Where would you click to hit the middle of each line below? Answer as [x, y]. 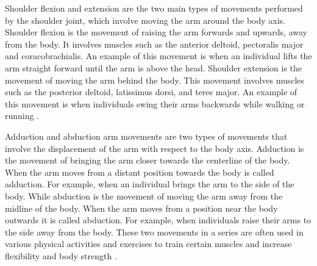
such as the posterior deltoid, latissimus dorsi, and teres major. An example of [151, 92]
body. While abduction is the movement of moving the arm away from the [144, 196]
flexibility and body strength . [61, 255]
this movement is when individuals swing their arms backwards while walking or [155, 103]
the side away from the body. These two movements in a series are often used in [154, 232]
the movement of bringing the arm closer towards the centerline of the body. [148, 160]
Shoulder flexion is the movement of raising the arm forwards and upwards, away [156, 32]
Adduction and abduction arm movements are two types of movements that [146, 136]
